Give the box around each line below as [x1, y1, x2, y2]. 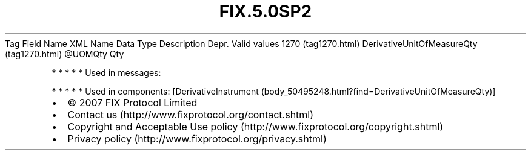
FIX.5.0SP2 [219, 1, 312, 22]
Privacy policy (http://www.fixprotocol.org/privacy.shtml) [67, 132, 327, 145]
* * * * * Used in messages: [52, 67, 161, 78]
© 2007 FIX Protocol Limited [67, 96, 198, 109]
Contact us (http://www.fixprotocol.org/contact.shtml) [67, 108, 314, 121]
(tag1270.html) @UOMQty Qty [5, 48, 124, 59]
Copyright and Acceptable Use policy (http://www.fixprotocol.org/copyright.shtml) [67, 120, 444, 133]
